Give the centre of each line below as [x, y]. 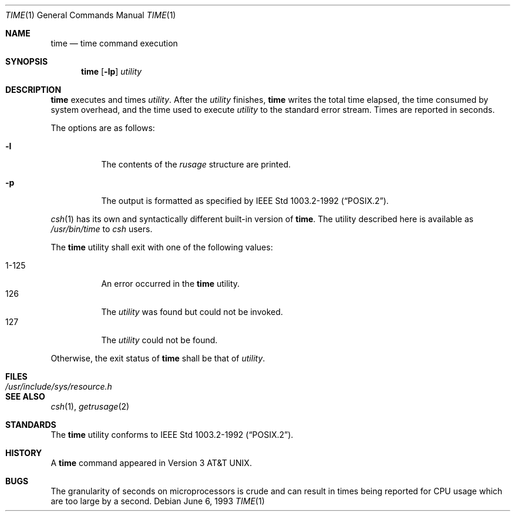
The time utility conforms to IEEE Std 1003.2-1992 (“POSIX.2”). [172, 435]
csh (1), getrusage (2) [90, 406]
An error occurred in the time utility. [171, 284]
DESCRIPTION [33, 90]
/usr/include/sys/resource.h [59, 386]
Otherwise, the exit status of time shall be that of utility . [158, 358]
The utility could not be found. [159, 340]
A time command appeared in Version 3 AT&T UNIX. [151, 463]
